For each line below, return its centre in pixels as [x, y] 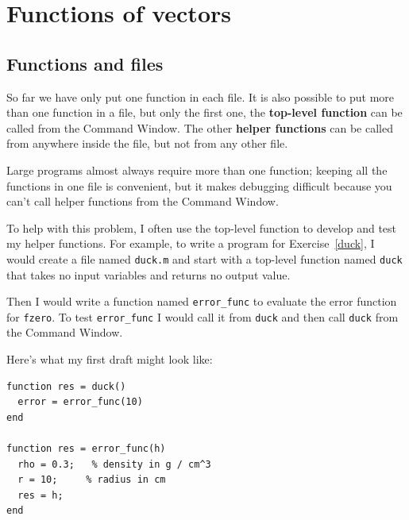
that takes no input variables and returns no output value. [149, 274]
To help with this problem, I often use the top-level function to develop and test [202, 227]
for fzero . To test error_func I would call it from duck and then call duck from [203, 316]
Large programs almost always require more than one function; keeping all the [197, 169]
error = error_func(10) [80, 402]
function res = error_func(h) [86, 449]
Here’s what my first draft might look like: [110, 359]
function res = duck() [66, 386]
